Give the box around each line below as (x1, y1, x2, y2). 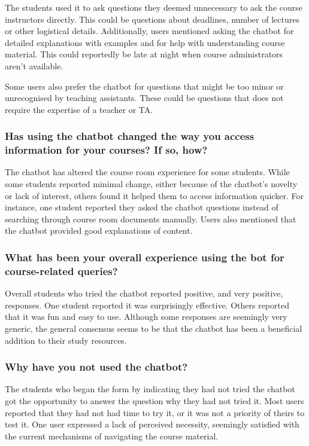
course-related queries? (5, 263, 118, 278)
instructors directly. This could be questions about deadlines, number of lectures (5, 13, 299, 25)
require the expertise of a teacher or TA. (5, 103, 153, 115)
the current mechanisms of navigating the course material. (5, 429, 219, 442)
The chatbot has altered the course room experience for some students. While (5, 166, 290, 178)
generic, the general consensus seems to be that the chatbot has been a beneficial (5, 322, 302, 334)
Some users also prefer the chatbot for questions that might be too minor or (5, 80, 284, 92)
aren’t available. (5, 59, 63, 72)
